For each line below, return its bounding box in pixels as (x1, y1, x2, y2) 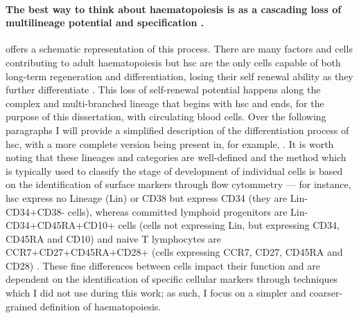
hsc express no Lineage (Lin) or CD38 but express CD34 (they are (6, 190, 288, 205)
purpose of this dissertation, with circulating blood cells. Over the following (6, 109, 326, 124)
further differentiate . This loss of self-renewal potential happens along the (6, 82, 321, 97)
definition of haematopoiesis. (40, 299, 161, 313)
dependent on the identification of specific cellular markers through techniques (6, 272, 338, 286)
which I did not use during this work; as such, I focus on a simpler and (6, 286, 306, 300)
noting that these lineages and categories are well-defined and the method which (6, 150, 347, 165)
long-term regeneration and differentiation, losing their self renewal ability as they (6, 68, 353, 83)
